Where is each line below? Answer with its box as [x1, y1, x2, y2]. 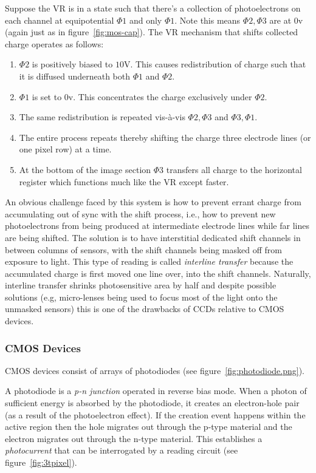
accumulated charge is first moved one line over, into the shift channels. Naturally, [5, 267, 311, 279]
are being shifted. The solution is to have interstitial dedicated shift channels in [5, 231, 301, 243]
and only [129, 13, 162, 26]
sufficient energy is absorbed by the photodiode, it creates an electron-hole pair [5, 396, 300, 409]
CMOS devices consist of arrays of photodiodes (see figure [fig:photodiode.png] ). [5, 364, 304, 376]
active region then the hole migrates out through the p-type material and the [5, 420, 292, 433]
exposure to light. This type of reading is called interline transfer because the [5, 255, 294, 268]
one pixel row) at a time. [19, 143, 112, 155]
